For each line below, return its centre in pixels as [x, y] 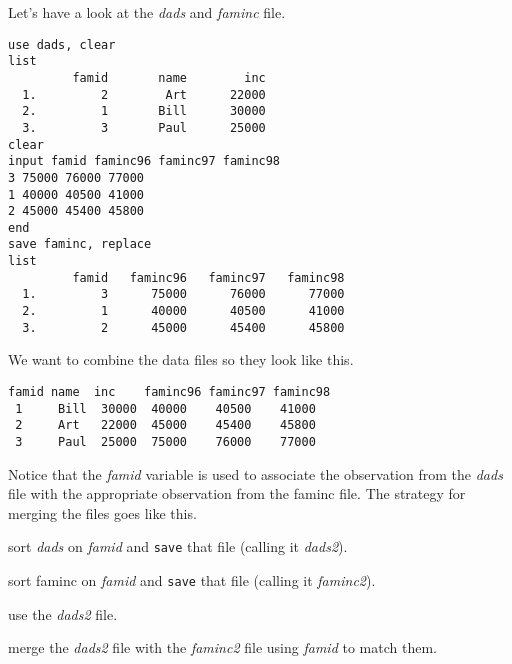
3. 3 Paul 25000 [144, 127]
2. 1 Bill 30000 [144, 111]
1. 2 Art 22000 [144, 94]
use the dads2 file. [63, 613]
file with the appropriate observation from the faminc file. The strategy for [237, 493]
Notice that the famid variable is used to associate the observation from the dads [255, 473]
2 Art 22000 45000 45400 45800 [165, 425]
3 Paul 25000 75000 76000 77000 [165, 441]
